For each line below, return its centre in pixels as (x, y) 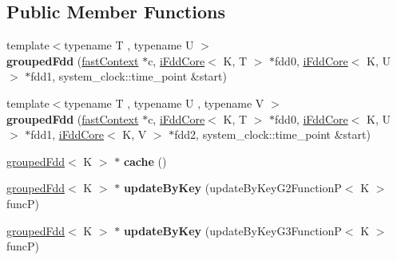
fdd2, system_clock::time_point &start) (272, 134)
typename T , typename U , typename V (164, 102)
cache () (145, 161)
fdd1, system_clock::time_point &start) (129, 76)
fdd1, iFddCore (67, 134)
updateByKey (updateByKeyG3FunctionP (232, 230)
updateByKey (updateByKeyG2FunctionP (232, 188)
